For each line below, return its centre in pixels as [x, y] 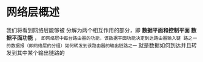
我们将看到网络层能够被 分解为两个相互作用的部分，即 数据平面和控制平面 [98, 30]
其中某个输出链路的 [41, 52]
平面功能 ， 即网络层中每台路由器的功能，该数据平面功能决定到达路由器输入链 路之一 [104, 37]
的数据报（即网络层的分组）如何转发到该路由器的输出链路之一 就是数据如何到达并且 [99, 45]
